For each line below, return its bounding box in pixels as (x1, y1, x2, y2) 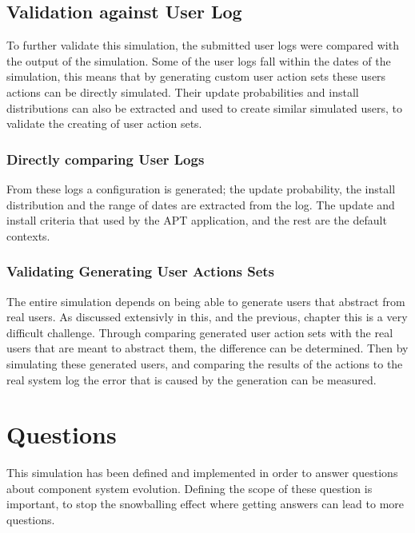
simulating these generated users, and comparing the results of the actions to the (6, 355, 403, 372)
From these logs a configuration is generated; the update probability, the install (6, 180, 396, 197)
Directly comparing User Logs (6, 149, 205, 169)
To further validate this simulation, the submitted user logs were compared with (6, 37, 399, 54)
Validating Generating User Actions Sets (6, 261, 275, 281)
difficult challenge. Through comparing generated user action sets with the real (6, 324, 393, 340)
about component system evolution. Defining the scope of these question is (6, 479, 373, 496)
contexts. (6, 227, 50, 244)
